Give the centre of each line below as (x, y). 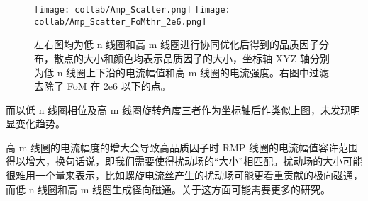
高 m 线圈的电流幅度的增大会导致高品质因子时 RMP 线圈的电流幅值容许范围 (182, 147)
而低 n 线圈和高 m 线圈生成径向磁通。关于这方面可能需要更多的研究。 (168, 189)
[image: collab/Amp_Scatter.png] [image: (132, 10)
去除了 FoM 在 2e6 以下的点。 (102, 86)
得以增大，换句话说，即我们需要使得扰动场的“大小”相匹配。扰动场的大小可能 (184, 161)
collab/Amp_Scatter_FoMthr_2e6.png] (121, 22)
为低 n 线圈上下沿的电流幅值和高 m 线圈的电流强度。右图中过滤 (182, 72)
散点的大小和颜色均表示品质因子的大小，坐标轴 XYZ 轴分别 (191, 58)
